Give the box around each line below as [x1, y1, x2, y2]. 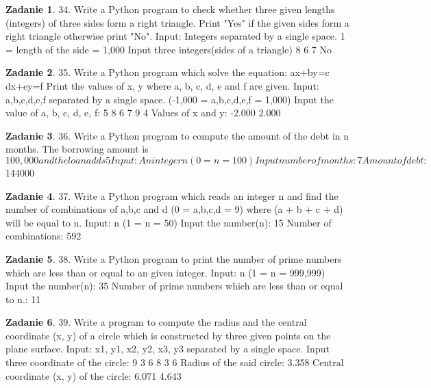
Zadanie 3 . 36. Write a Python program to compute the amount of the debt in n [5, 128, 349, 142]
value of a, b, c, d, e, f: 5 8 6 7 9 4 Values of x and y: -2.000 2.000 [5, 105, 281, 120]
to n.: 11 [5, 292, 41, 306]
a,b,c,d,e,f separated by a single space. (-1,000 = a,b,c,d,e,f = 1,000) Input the [5, 92, 334, 106]
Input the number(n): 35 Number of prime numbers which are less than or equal [5, 279, 343, 293]
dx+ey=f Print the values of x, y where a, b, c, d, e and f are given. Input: [5, 78, 319, 92]
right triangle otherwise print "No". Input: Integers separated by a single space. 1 [5, 29, 345, 43]
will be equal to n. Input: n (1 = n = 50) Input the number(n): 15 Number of [5, 215, 332, 229]
